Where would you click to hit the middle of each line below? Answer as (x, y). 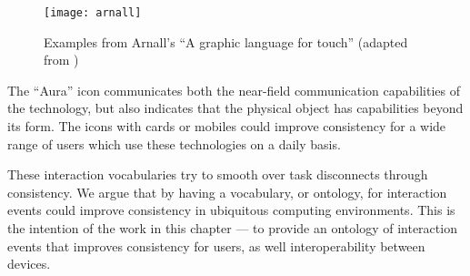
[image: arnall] (93, 13)
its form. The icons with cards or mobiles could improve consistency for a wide (227, 126)
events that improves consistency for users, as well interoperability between (216, 245)
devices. (29, 264)
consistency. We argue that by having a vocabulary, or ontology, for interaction (227, 192)
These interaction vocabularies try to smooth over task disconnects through (218, 174)
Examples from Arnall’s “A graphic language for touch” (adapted (226, 41)
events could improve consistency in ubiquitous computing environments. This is (231, 210)
